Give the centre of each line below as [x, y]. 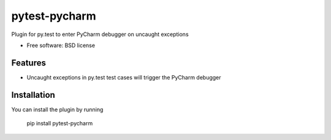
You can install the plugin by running [57, 109]
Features [29, 63]
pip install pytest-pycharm [60, 123]
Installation [33, 95]
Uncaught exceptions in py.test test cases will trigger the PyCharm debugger [124, 77]
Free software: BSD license [61, 45]
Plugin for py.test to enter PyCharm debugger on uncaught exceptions [100, 34]
